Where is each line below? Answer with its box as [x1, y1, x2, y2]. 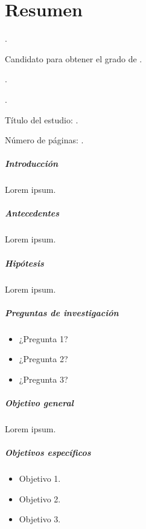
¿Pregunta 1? [19, 332, 68, 345]
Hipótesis [5, 256, 44, 269]
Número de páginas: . [5, 134, 84, 146]
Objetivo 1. [19, 472, 61, 485]
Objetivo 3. [19, 513, 61, 525]
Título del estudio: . [5, 113, 78, 126]
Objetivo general [5, 397, 74, 409]
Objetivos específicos [5, 446, 91, 459]
